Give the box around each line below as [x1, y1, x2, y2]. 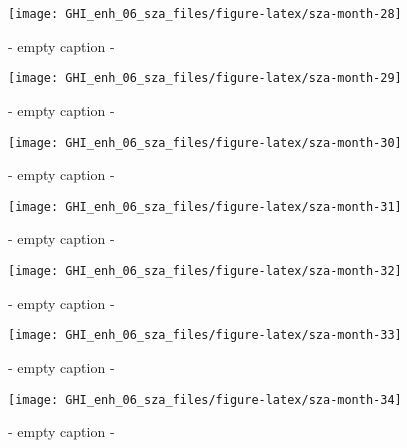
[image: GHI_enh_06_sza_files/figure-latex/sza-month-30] [8, 135, 402, 150]
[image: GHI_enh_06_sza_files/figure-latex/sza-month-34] [8, 392, 402, 407]
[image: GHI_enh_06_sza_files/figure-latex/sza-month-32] [8, 264, 402, 278]
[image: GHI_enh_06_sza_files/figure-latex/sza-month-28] [8, 7, 402, 21]
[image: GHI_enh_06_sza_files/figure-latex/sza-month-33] [8, 328, 402, 343]
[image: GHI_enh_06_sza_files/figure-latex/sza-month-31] [8, 199, 402, 214]
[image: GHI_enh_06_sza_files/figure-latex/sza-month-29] [8, 71, 402, 86]
